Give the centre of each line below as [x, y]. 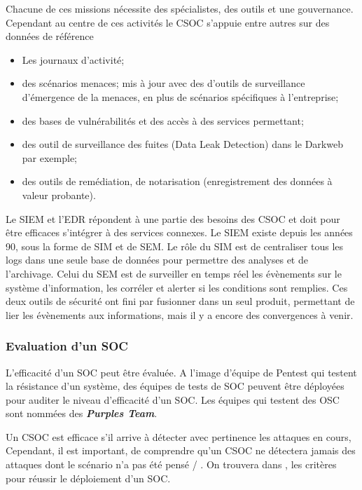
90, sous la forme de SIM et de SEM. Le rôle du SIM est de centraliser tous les [175, 246]
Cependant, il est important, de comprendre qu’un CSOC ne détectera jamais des [181, 450]
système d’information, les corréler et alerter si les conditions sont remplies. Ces [177, 287]
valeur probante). [59, 195]
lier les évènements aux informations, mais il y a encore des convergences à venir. [180, 314]
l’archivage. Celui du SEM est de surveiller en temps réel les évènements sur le [174, 273]
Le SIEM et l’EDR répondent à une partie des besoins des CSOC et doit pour [173, 218]
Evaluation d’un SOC [67, 346]
